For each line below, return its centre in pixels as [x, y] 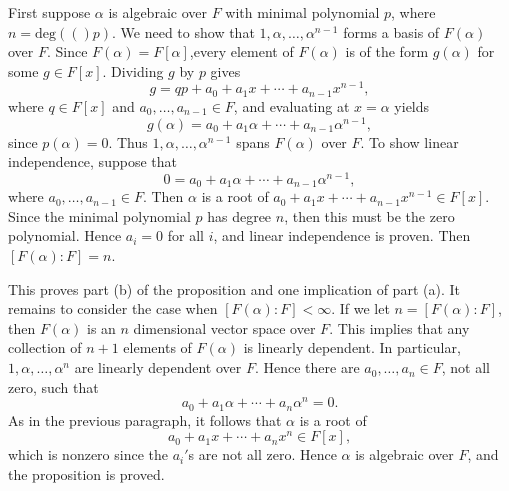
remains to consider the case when [113, 308]
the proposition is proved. [86, 473]
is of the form [387, 51]
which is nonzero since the [88, 454]
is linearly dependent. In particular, [352, 347]
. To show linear [409, 141]
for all [185, 235]
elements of [157, 347]
